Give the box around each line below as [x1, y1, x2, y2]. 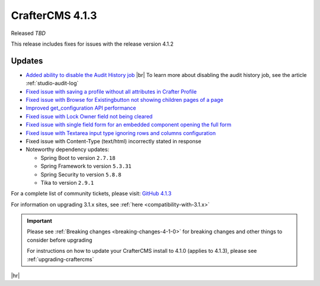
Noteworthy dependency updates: [25, 146, 110, 153]
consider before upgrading [27, 236, 92, 243]
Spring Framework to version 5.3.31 [40, 163, 132, 170]
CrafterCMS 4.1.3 [11, 9, 97, 22]
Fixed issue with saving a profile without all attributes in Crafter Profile [25, 88, 197, 95]
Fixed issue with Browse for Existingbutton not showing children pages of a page [25, 97, 223, 104]
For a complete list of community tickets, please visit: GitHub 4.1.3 [11, 190, 172, 197]
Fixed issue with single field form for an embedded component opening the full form [25, 121, 232, 128]
